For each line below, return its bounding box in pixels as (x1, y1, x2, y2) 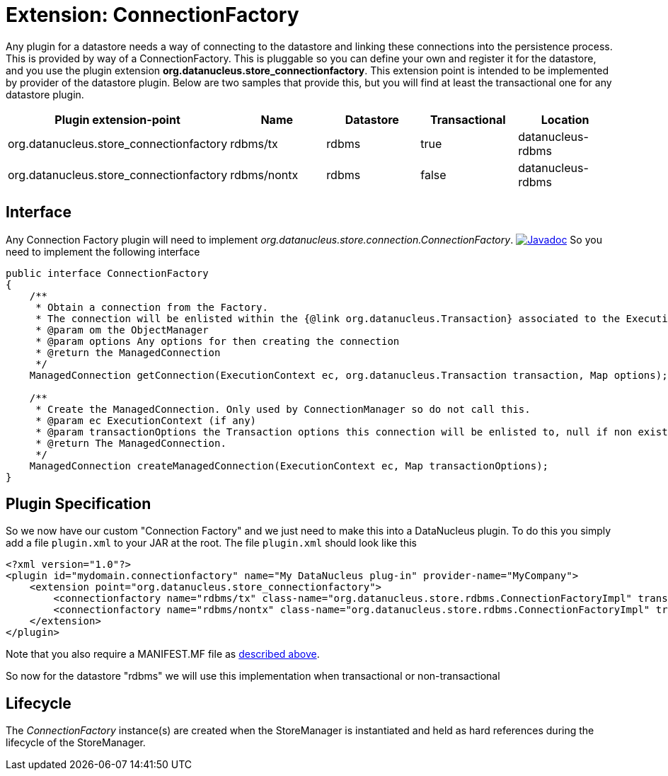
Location (541, 112, 589, 127)
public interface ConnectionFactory (6, 267, 209, 279)
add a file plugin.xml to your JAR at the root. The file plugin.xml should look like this (6, 537, 417, 549)
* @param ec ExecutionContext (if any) (35, 414, 257, 426)
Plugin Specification (6, 495, 151, 513)
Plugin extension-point (54, 112, 180, 127)
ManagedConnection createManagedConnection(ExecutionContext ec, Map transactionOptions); (29, 460, 549, 472)
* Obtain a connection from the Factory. (35, 301, 268, 313)
